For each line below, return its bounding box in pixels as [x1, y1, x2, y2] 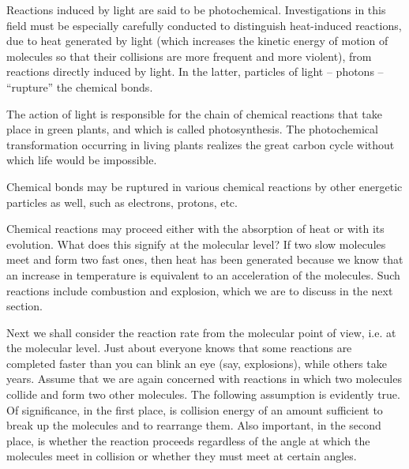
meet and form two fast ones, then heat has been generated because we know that [6, 251, 403, 268]
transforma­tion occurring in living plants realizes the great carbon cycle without [6, 136, 395, 152]
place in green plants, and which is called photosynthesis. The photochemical [6, 121, 378, 137]
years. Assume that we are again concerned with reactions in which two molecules [6, 370, 402, 387]
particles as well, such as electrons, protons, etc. [6, 193, 238, 210]
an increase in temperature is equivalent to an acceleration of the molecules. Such [6, 266, 400, 283]
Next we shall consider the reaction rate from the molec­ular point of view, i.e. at [6, 324, 396, 340]
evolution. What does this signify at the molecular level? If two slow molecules [6, 235, 386, 252]
